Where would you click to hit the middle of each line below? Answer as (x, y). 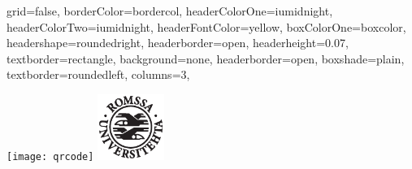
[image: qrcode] (50, 157)
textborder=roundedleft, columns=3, (98, 74)
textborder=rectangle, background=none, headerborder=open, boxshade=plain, (206, 58)
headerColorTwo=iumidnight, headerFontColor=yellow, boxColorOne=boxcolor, (206, 26)
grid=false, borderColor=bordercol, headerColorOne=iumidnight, (170, 11)
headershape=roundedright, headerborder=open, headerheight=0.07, (178, 43)
